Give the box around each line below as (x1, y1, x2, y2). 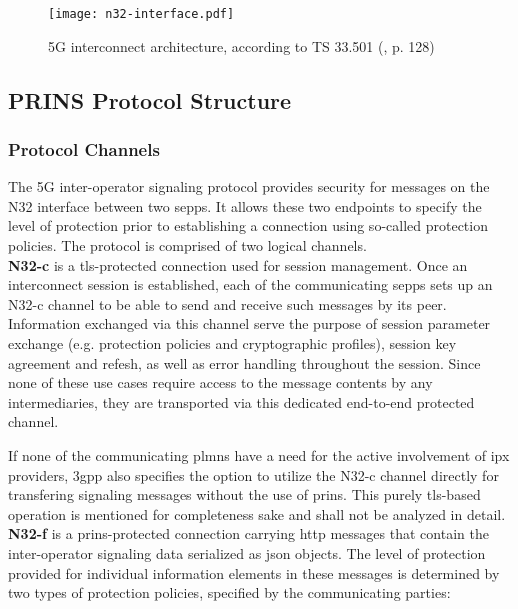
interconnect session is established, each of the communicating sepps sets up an (8, 274, 493, 295)
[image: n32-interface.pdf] (48, 7, 235, 21)
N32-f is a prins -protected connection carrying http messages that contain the (8, 523, 489, 544)
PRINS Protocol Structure (8, 84, 292, 115)
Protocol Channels (8, 136, 160, 161)
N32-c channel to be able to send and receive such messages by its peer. (8, 293, 447, 314)
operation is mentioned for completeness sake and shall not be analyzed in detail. (8, 503, 506, 524)
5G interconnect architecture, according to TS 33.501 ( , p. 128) (48, 35, 435, 56)
